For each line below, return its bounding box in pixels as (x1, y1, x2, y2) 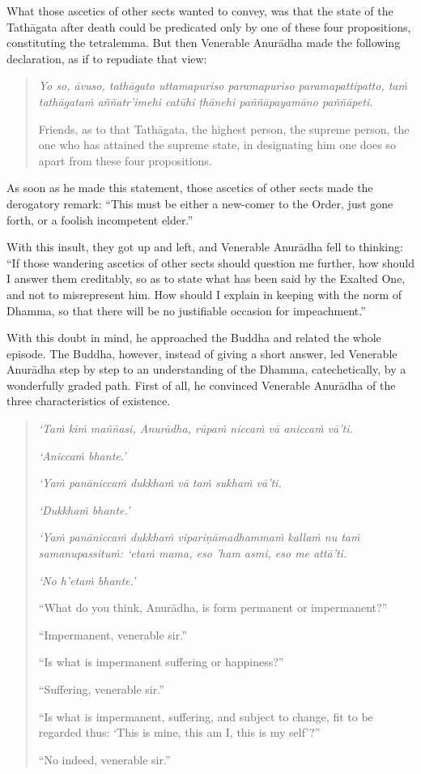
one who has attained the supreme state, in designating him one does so (38, 136, 396, 153)
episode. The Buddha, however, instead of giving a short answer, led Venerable (6, 344, 398, 361)
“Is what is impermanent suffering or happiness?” (38, 653, 284, 670)
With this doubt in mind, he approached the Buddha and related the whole (6, 329, 381, 346)
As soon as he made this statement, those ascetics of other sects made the (6, 179, 373, 196)
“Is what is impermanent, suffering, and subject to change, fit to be (38, 708, 373, 725)
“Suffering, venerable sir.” (38, 681, 164, 697)
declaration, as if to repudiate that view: (6, 49, 207, 66)
